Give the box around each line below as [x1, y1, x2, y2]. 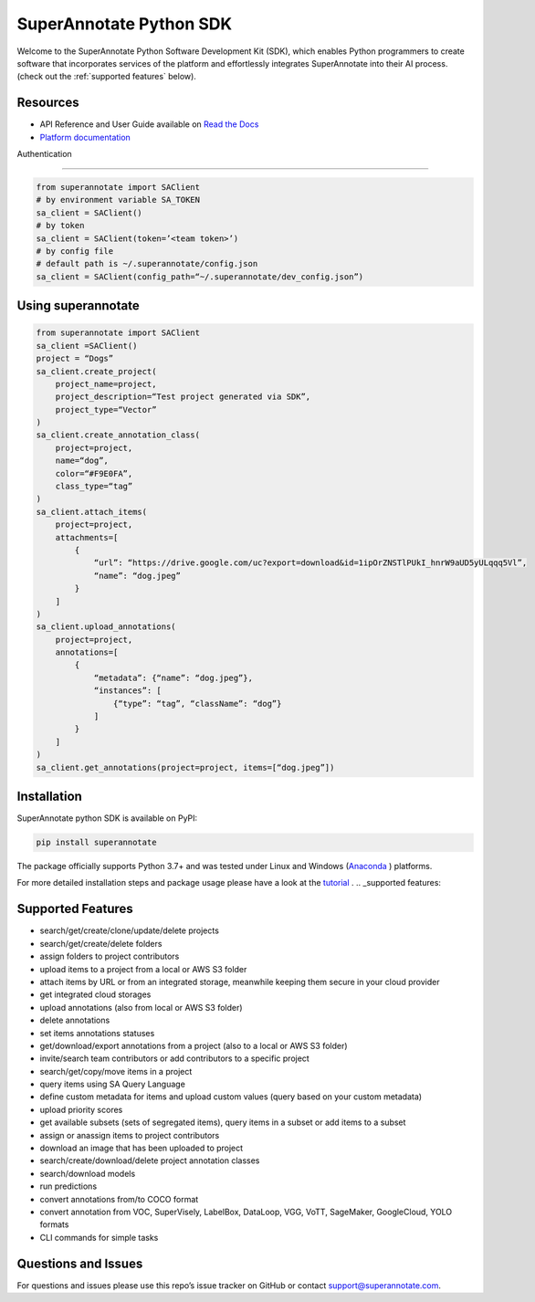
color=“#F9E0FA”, [55, 468, 133, 478]
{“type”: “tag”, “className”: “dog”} [112, 698, 282, 709]
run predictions [39, 1181, 98, 1192]
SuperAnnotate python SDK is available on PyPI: [16, 813, 198, 824]
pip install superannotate [36, 837, 157, 848]
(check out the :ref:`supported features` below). [16, 71, 196, 82]
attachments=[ [55, 532, 119, 542]
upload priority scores [39, 1104, 123, 1115]
